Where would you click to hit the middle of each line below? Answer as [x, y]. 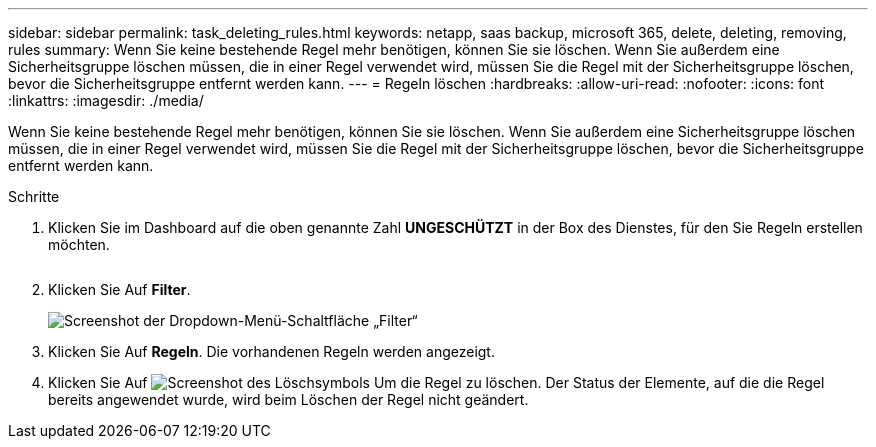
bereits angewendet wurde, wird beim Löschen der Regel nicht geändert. [288, 399]
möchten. [79, 244]
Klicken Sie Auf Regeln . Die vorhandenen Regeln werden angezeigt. [271, 351]
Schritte [34, 196]
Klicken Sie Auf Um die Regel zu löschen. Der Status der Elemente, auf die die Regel [436, 382]
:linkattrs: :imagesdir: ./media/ [106, 100]
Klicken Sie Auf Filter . [119, 289]
